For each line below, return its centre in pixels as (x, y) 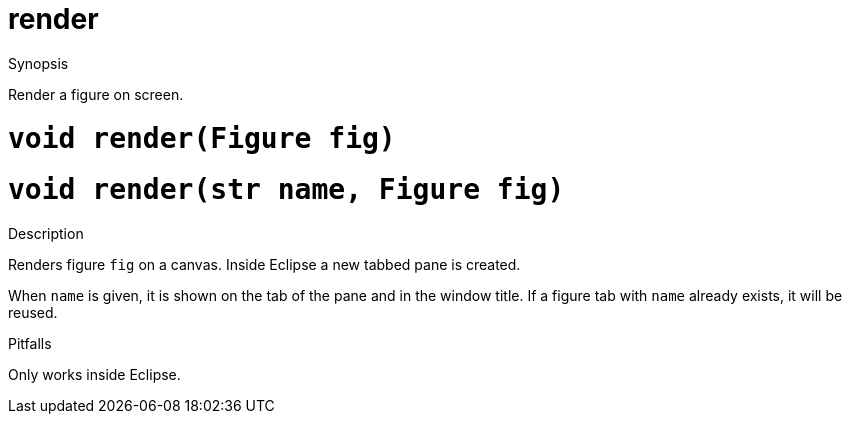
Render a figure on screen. (96, 94)
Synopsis (38, 63)
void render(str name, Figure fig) (286, 190)
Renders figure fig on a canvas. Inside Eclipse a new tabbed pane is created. (264, 264)
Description (46, 233)
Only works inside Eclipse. (94, 374)
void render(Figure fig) (202, 138)
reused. (33, 312)
